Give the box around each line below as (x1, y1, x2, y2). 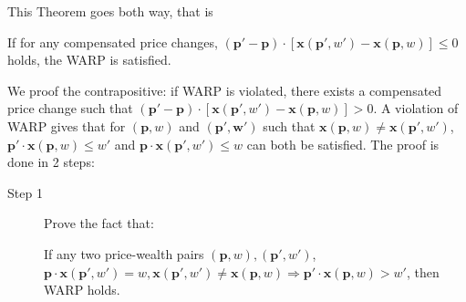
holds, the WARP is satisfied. (7, 50, 171, 69)
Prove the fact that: (44, 213, 154, 233)
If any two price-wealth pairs (44, 244, 204, 263)
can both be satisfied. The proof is (246, 134, 440, 153)
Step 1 (7, 182, 43, 202)
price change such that (7, 99, 133, 118)
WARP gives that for (7, 116, 126, 135)
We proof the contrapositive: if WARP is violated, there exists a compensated (7, 80, 442, 99)
